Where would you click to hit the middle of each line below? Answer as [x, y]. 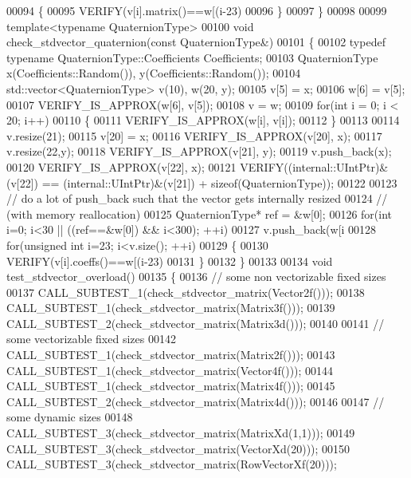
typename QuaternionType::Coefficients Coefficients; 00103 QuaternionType [192, 57]
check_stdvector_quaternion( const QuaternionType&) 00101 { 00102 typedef [196, 42]
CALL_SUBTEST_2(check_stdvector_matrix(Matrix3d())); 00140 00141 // [196, 323]
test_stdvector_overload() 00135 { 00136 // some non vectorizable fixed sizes [196, 277]
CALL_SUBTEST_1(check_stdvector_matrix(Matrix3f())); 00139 [171, 308]
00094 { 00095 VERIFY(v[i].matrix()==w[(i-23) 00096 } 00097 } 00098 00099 [197, 10]
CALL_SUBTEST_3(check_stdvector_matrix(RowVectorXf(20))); [172, 464]
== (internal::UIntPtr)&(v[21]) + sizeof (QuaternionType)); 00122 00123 [219, 182]
